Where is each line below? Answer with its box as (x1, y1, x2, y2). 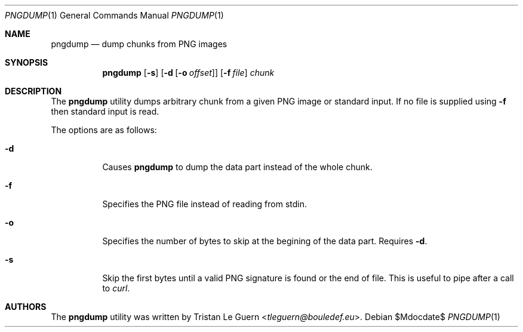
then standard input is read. (51, 106, 159, 116)
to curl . (102, 283, 130, 293)
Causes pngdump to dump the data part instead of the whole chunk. (102, 162, 373, 172)
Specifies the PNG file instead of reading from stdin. (102, 199, 307, 209)
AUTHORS (5, 302, 47, 312)
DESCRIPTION (5, 86, 62, 96)
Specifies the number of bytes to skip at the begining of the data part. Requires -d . (102, 236, 427, 246)
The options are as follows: (51, 125, 157, 135)
